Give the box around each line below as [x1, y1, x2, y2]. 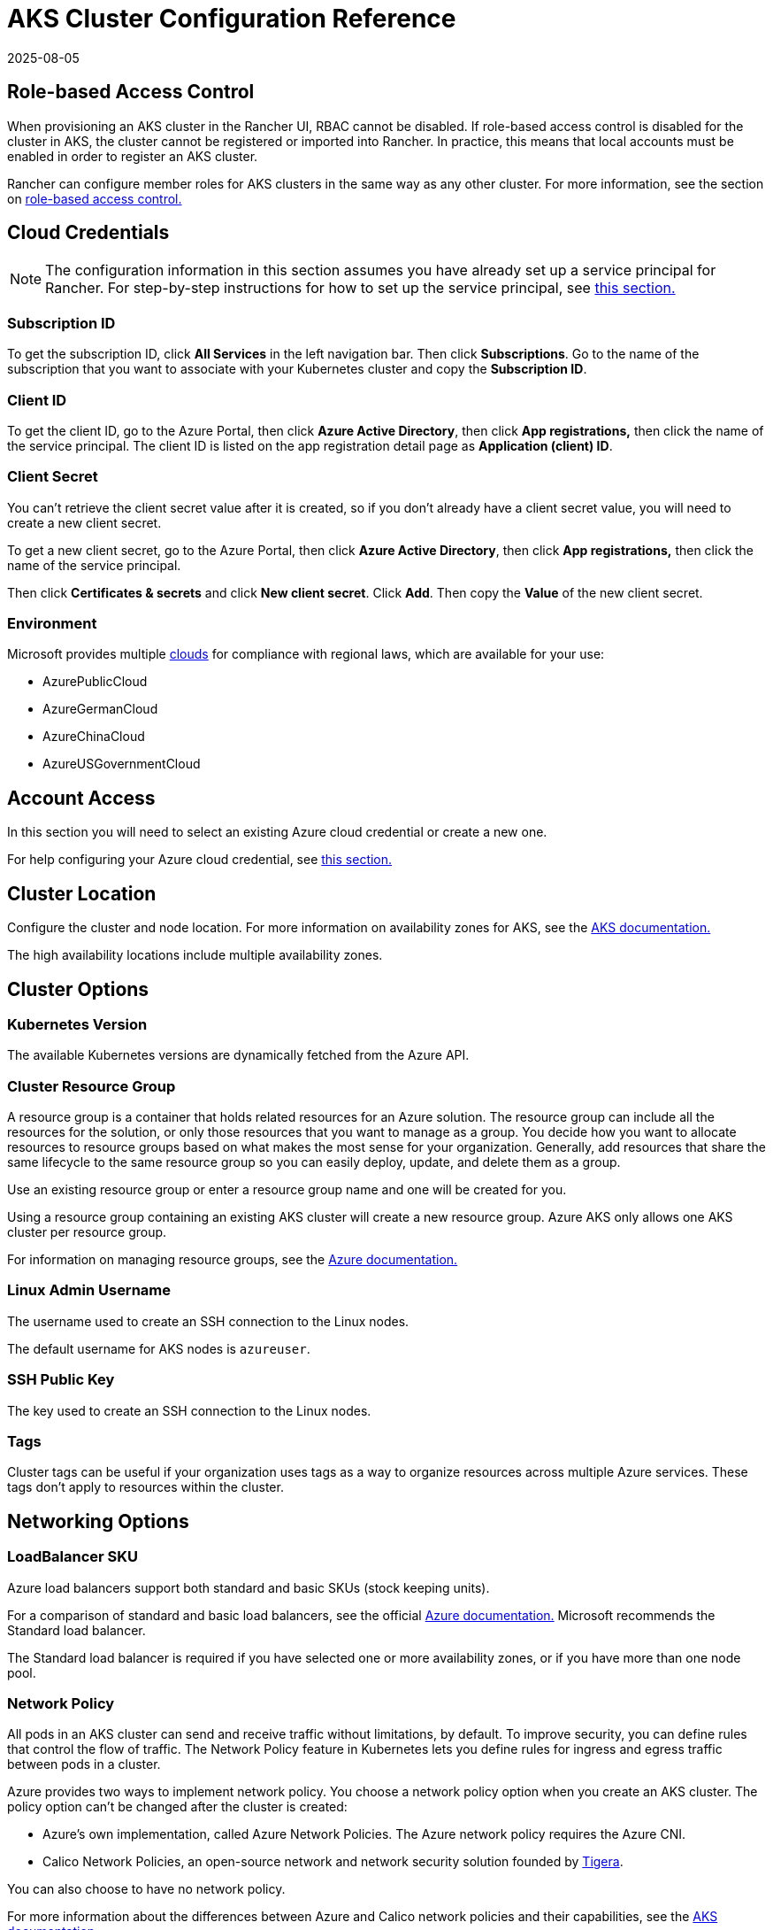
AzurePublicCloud [42, 674, 148, 690]
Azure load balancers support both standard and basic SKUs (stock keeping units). [7, 1579, 490, 1595]
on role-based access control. [7, 190, 182, 206]
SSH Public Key [7, 1370, 115, 1389]
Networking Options [7, 1509, 189, 1532]
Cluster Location [7, 882, 157, 905]
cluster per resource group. [7, 1224, 167, 1240]
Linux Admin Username [7, 1281, 172, 1300]
